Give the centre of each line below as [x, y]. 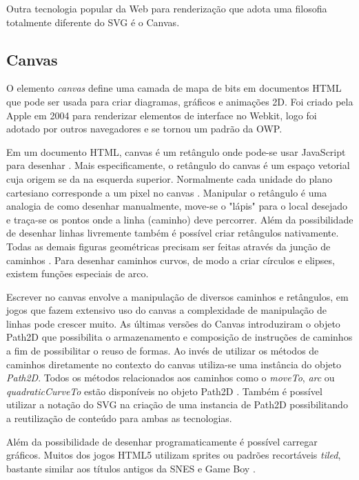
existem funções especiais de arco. [78, 273]
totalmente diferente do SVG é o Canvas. [93, 22]
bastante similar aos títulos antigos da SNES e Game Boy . [131, 468]
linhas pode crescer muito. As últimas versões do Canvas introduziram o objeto [173, 323]
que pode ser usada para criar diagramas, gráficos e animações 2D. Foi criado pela [180, 101]
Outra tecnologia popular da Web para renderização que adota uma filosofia [167, 8]
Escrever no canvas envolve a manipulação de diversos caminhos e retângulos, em [177, 296]
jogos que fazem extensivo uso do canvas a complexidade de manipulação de [166, 310]
